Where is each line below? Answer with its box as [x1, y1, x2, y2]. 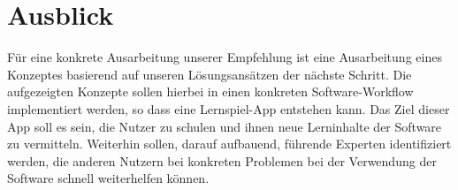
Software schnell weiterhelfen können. [7, 169, 210, 187]
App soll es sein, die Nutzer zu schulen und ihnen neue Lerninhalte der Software [7, 117, 442, 135]
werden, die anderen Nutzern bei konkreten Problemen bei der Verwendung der [7, 151, 437, 170]
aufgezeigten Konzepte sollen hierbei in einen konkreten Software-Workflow [7, 82, 414, 101]
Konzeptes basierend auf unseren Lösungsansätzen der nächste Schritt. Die [7, 65, 412, 83]
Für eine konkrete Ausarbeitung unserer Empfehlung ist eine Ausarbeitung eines [7, 48, 442, 66]
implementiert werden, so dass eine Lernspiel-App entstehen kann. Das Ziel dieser [7, 99, 450, 118]
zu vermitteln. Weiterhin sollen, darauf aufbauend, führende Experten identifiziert [7, 134, 452, 153]
